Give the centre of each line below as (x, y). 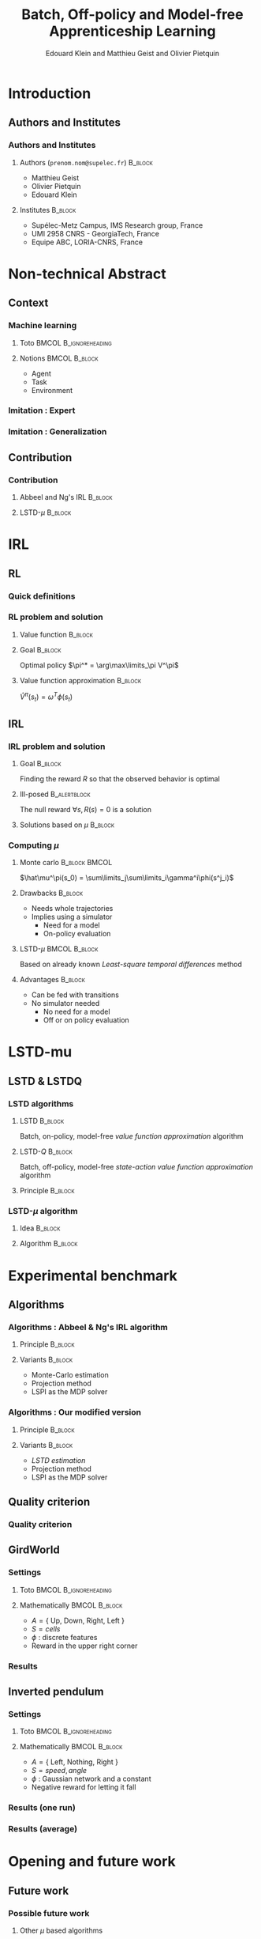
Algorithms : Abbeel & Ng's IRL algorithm (88, 1327)
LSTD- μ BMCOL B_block (59, 949)
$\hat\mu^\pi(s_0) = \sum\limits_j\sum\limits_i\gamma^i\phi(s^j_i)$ (127, 878)
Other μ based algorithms (61, 1930)
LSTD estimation (58, 1460)
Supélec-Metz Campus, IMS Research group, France (117, 225)
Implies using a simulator (72, 917)
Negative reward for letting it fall (84, 1787)
